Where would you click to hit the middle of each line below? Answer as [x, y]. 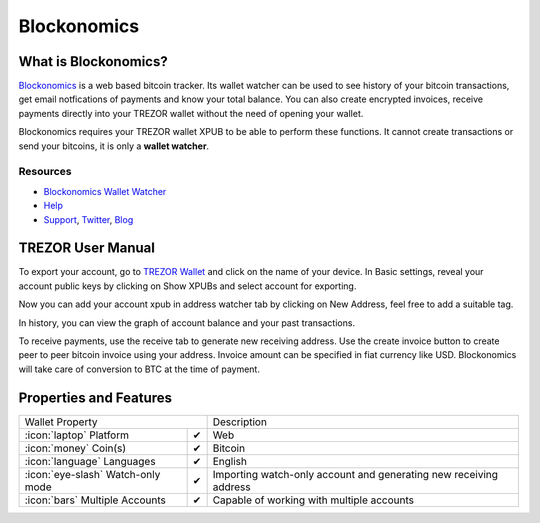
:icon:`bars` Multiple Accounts [95, 500]
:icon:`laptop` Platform [77, 435]
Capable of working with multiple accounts [313, 500]
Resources [45, 172]
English [229, 461]
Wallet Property [61, 422]
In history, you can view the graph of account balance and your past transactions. [186, 322]
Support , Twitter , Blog [88, 219]
